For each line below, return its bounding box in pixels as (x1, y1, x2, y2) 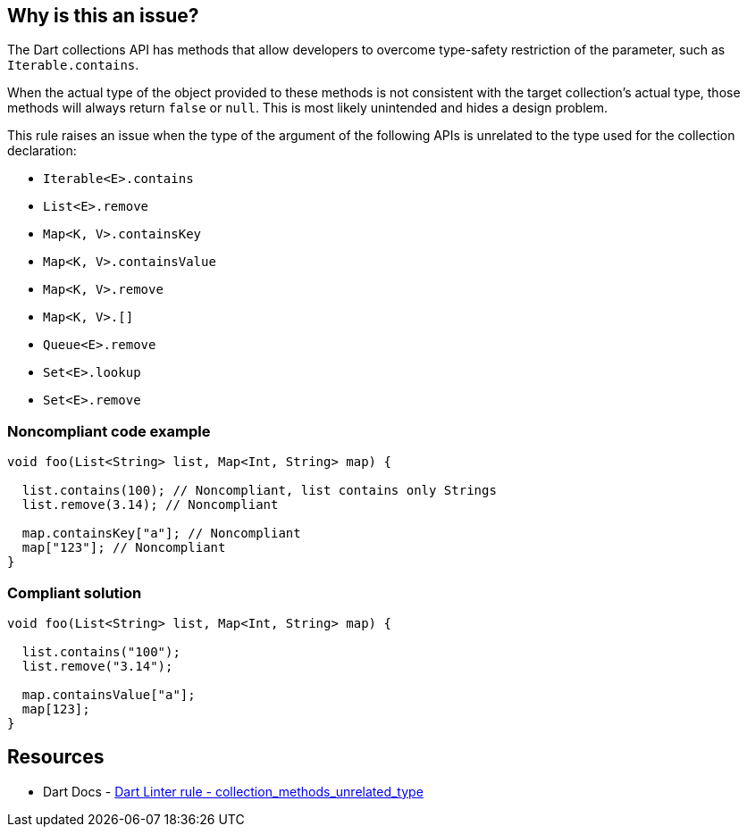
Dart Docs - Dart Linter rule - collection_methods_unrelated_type (43, 783, 424, 799)
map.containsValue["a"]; (21, 687, 196, 702)
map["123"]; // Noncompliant (21, 540, 226, 555)
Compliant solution (7, 583, 142, 602)
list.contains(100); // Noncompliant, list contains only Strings (21, 483, 497, 498)
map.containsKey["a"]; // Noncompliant (21, 526, 301, 541)
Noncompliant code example (7, 421, 211, 440)
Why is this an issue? (7, 4, 199, 27)
